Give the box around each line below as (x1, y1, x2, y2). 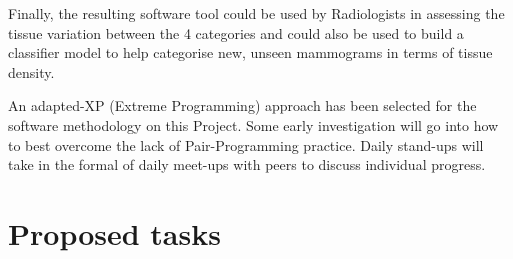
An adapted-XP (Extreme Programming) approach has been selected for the (8, 95, 477, 116)
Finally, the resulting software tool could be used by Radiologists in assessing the (8, 3, 505, 23)
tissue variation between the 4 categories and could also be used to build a (8, 22, 464, 43)
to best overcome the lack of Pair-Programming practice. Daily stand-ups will (8, 134, 484, 155)
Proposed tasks (8, 212, 221, 253)
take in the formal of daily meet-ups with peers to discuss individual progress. (8, 154, 486, 175)
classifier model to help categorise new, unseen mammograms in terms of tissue (8, 42, 493, 63)
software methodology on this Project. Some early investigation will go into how (8, 114, 499, 135)
